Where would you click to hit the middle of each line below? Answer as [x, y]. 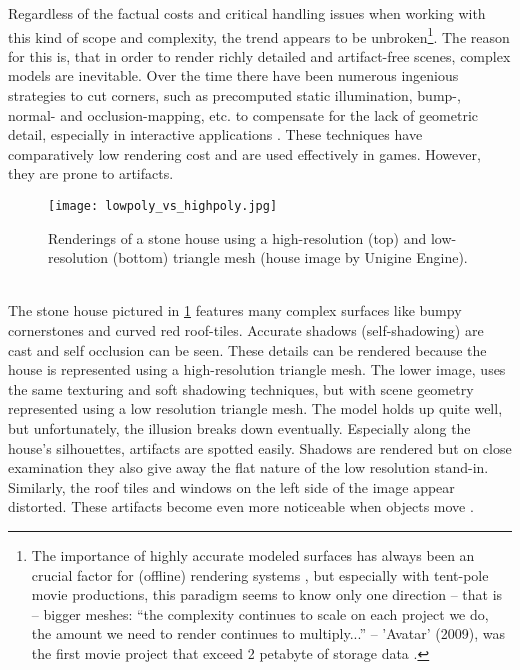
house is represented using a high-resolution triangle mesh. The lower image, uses [257, 369]
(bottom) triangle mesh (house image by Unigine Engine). [290, 257]
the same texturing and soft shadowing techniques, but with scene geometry [241, 388]
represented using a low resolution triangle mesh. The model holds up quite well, [255, 408]
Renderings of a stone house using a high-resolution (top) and [237, 237]
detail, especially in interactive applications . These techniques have [215, 134]
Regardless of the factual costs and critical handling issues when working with [247, 13]
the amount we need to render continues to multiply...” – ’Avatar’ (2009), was [268, 633]
